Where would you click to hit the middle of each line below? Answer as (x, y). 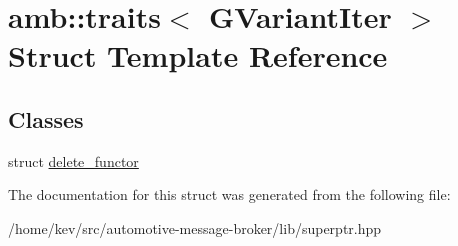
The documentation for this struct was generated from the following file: (229, 194)
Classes (46, 118)
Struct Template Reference (198, 55)
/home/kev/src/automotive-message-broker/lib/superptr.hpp (195, 227)
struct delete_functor (73, 160)
